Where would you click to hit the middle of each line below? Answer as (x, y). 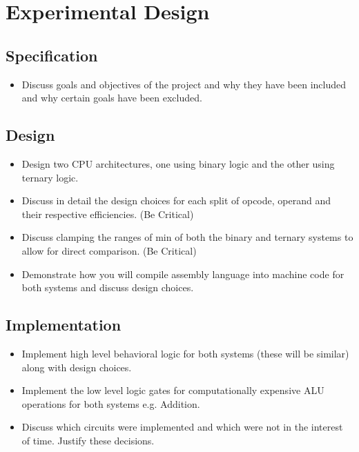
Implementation (64, 325)
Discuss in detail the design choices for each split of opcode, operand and (176, 200)
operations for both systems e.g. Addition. (111, 403)
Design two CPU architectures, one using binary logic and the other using (178, 163)
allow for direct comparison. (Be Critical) (109, 250)
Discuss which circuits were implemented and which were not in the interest (182, 427)
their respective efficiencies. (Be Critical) (108, 214)
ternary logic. (50, 177)
